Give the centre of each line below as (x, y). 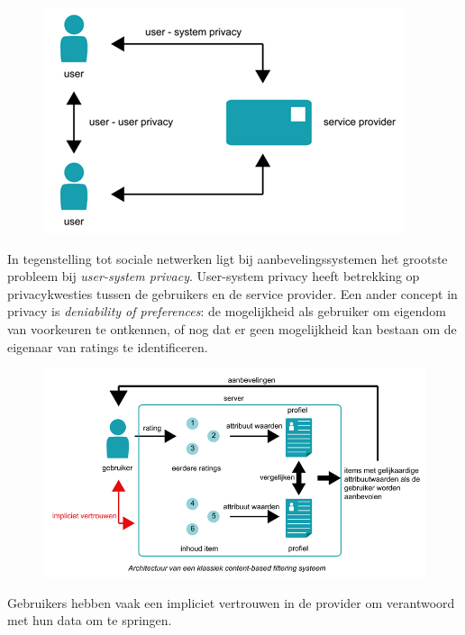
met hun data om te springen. (90, 620)
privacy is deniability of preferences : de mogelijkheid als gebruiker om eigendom (227, 311)
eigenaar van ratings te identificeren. (108, 346)
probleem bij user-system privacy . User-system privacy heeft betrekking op (214, 276)
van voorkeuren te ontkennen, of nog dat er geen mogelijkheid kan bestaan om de (232, 328)
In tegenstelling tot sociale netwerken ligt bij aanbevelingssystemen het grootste (228, 258)
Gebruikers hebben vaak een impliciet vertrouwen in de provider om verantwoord (231, 602)
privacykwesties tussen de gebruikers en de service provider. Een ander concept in (232, 293)
